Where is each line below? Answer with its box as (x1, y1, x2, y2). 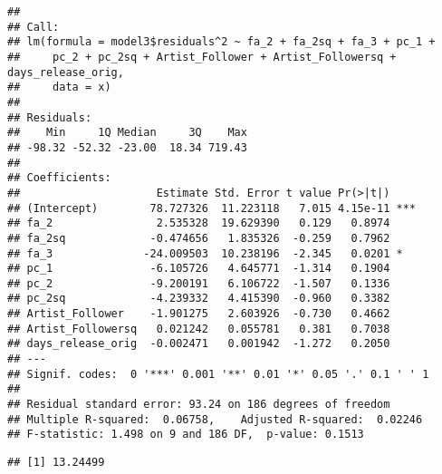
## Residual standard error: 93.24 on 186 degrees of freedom (7, 398, 390, 411)
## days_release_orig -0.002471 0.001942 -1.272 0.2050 (7, 337, 390, 351)
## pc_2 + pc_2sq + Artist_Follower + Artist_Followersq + (7, 50, 397, 63)
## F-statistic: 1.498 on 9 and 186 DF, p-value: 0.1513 (7, 428, 364, 441)
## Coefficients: (7, 171, 111, 185)
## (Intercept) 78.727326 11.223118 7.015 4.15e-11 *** (7, 201, 417, 215)
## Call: (7, 20, 60, 34)
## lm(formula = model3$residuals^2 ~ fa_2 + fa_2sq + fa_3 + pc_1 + (7, 35, 436, 49)
